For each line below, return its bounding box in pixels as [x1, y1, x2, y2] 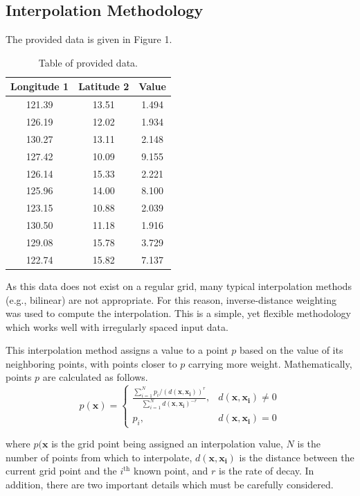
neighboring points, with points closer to [6, 356, 177, 370]
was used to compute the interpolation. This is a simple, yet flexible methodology [6, 306, 351, 320]
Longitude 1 [10, 79, 69, 94]
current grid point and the [6, 463, 117, 478]
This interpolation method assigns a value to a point [6, 343, 228, 357]
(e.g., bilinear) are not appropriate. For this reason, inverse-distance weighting [6, 292, 336, 307]
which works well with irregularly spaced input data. [6, 319, 228, 334]
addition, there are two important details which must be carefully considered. [6, 477, 334, 491]
